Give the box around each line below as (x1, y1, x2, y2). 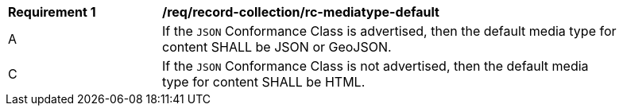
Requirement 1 (8, 4, 96, 20)
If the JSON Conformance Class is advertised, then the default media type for (162, 23, 617, 39)
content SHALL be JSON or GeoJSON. (162, 39, 392, 55)
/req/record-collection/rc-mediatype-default (162, 4, 439, 20)
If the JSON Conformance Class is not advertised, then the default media (162, 58, 589, 74)
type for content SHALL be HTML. (162, 74, 366, 90)
